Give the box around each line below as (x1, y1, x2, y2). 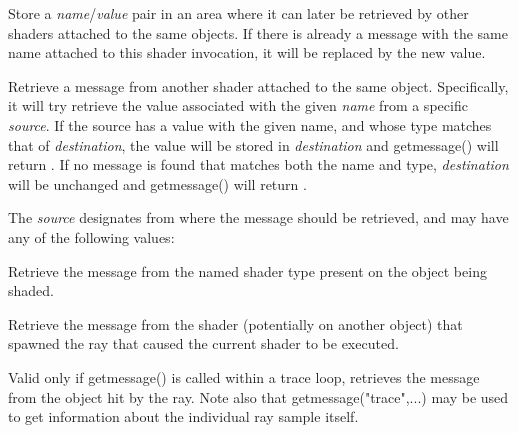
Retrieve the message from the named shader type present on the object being (8, 260, 487, 281)
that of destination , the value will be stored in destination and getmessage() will (8, 134, 499, 155)
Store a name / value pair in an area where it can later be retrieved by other (8, 3, 469, 23)
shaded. (8, 280, 54, 301)
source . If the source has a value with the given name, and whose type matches (8, 114, 492, 135)
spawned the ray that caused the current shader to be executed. (8, 333, 399, 354)
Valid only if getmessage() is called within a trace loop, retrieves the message (8, 366, 480, 387)
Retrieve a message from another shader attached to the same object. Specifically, (8, 75, 509, 96)
